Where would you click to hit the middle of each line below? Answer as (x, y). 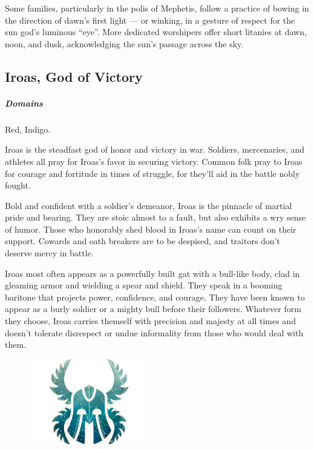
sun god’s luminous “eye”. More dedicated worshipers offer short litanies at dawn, (156, 32)
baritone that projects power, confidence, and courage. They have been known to (155, 297)
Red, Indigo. (28, 129)
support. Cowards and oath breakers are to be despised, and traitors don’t (142, 241)
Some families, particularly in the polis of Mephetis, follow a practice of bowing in (157, 8)
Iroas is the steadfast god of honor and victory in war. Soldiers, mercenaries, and (155, 149)
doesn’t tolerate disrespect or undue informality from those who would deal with (154, 332)
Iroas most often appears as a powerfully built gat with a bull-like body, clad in (152, 273)
